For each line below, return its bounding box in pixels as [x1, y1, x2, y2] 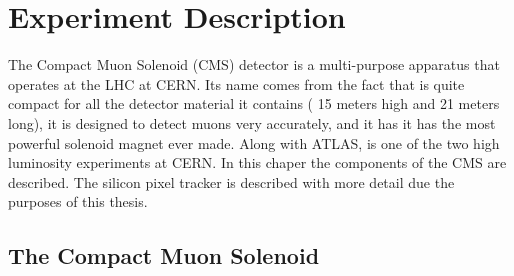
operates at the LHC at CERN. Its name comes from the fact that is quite [8, 73, 465, 94]
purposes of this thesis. [8, 191, 148, 212]
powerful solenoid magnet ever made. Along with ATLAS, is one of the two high [8, 132, 500, 153]
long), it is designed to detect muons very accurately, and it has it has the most [8, 112, 496, 133]
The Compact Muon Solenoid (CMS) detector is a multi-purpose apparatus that [8, 54, 500, 75]
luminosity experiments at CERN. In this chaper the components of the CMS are [8, 152, 507, 173]
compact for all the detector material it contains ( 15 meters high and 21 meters [8, 93, 500, 114]
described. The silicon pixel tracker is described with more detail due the [8, 171, 455, 192]
